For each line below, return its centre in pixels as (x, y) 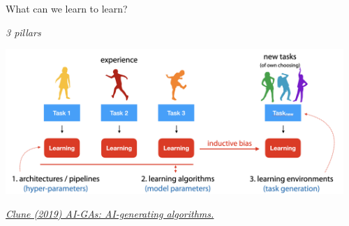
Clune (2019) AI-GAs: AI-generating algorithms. (110, 213)
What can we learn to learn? (67, 8)
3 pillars (23, 32)
